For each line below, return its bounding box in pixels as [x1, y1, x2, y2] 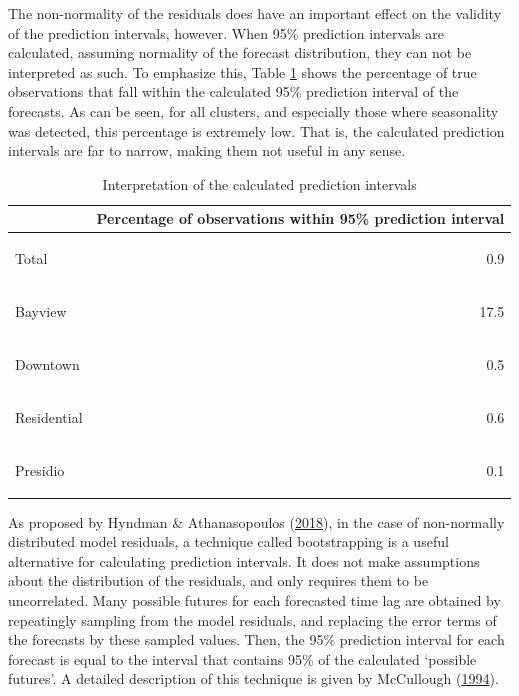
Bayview [15, 301, 67, 322]
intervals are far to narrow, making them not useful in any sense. [8, 140, 406, 161]
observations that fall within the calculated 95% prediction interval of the [8, 81, 459, 102]
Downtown [15, 353, 80, 374]
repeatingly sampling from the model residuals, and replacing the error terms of [8, 609, 497, 630]
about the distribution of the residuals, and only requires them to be [8, 570, 429, 591]
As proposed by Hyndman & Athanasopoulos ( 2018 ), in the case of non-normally [8, 511, 505, 532]
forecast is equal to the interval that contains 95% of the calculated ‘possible [8, 648, 477, 669]
